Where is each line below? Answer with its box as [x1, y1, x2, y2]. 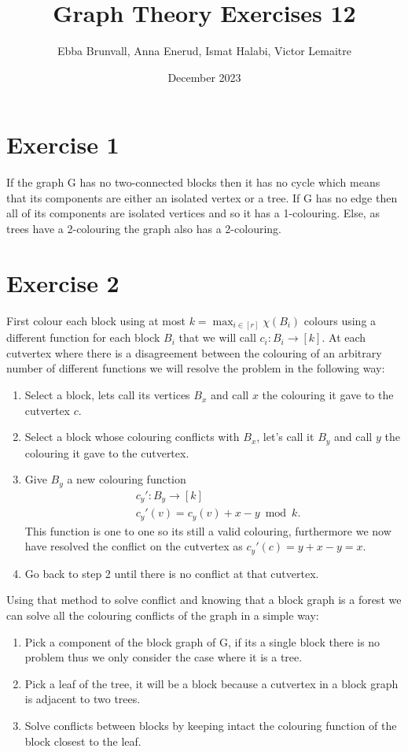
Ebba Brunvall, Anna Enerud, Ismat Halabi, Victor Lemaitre [57, 43, 351, 59]
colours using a [303, 312, 377, 328]
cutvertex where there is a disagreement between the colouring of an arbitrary [6, 344, 382, 361]
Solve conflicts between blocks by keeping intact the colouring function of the [24, 717, 397, 733]
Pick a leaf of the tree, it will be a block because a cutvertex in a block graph [24, 675, 399, 691]
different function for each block [6, 329, 160, 346]
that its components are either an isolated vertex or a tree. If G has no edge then [6, 189, 398, 206]
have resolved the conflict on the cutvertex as [24, 538, 243, 554]
